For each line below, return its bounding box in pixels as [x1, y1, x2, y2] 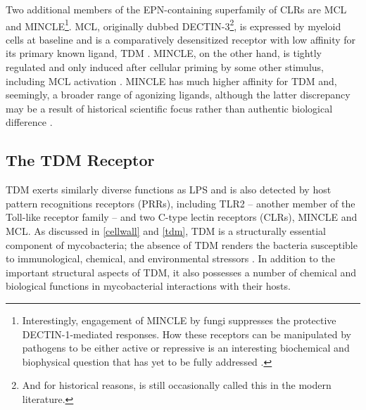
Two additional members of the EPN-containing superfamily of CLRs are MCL [6, 2, 347, 16]
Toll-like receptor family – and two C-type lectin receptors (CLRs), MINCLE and [6, 210, 358, 224]
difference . [6, 115, 53, 129]
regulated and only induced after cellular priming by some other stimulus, [6, 60, 324, 75]
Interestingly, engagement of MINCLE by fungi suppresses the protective [22, 312, 336, 327]
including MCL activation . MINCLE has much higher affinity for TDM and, [6, 73, 337, 88]
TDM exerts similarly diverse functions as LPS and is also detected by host [6, 182, 332, 197]
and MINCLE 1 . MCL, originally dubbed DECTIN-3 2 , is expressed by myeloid [6, 16, 341, 33]
